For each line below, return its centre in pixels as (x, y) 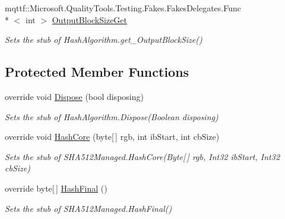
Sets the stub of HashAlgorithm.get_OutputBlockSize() (104, 40)
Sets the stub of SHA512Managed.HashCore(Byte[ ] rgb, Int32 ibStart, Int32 (142, 156)
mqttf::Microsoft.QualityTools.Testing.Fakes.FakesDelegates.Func (123, 8)
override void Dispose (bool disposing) (74, 96)
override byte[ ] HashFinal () (56, 188)
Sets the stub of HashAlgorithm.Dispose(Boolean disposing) (112, 116)
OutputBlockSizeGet (90, 19)
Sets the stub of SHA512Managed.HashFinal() (88, 208)
